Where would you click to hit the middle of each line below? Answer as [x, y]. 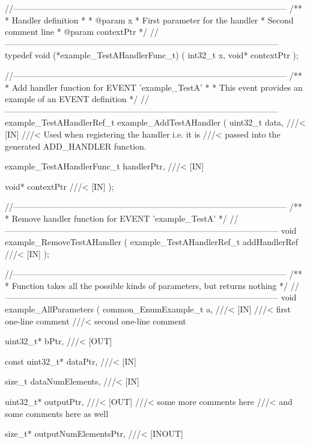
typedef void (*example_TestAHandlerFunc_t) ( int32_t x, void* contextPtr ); [152, 55]
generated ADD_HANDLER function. [76, 146]
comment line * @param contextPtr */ [76, 32]
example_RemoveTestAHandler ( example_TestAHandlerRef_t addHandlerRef [152, 242]
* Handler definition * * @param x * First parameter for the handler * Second [149, 20]
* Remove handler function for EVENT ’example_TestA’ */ [116, 218]
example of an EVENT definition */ [71, 99]
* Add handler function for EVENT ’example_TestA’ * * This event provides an [154, 87]
